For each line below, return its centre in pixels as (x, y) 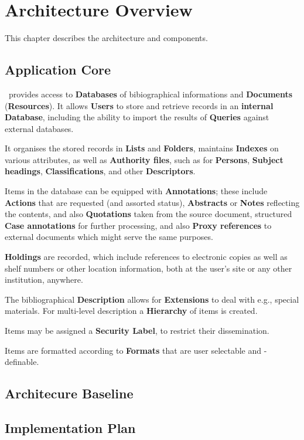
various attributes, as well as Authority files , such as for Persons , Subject (144, 159)
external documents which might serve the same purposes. (109, 237)
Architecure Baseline (69, 393)
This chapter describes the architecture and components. (106, 38)
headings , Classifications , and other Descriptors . (100, 171)
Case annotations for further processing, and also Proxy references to (138, 225)
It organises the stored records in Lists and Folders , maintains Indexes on (142, 148)
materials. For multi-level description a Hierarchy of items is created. (131, 311)
